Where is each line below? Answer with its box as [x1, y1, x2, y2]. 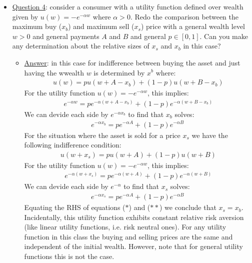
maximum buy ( [12, 21, 62, 31]
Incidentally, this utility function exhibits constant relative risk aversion [24, 211, 244, 222]
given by [12, 11, 38, 21]
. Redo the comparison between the [130, 11, 238, 21]
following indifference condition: [24, 139, 121, 150]
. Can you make [199, 30, 248, 41]
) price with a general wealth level [140, 21, 245, 31]
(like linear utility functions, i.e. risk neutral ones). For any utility [24, 221, 226, 232]
